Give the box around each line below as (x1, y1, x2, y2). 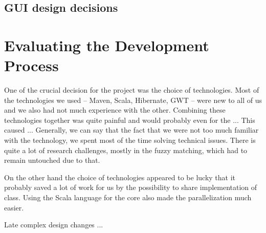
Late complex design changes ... (4, 219, 103, 230)
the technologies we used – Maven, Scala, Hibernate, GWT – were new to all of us (4, 94, 262, 105)
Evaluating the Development (4, 34, 209, 55)
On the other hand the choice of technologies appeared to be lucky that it (4, 172, 236, 182)
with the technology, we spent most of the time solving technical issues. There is (4, 135, 256, 145)
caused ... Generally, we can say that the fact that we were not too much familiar (4, 124, 259, 135)
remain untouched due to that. (4, 155, 100, 165)
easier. (4, 202, 24, 213)
